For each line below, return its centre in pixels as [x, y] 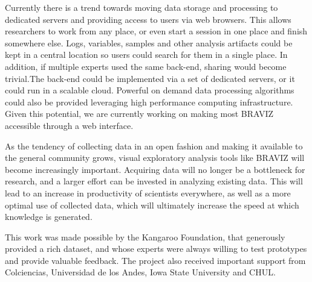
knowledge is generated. [49, 217]
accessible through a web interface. [69, 125]
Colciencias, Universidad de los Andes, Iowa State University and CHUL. [140, 272]
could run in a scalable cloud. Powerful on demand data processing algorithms [150, 90]
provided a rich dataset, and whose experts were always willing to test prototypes [156, 249]
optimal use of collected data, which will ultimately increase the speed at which [152, 205]
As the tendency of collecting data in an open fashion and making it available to [154, 146]
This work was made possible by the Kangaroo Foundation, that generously [145, 237]
